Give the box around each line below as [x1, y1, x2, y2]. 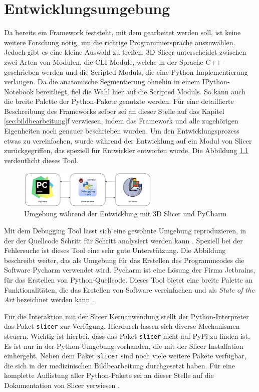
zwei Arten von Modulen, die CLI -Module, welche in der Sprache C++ [4, 56, 222, 67]
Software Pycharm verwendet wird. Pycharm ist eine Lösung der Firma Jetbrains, [4, 265, 255, 275]
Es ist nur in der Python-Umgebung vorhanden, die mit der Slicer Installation [4, 340, 243, 351]
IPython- [202, 76, 230, 87]
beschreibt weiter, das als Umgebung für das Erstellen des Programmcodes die [4, 254, 244, 265]
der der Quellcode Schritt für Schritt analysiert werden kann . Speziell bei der [4, 235, 243, 245]
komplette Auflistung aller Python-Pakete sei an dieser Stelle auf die [4, 370, 214, 380]
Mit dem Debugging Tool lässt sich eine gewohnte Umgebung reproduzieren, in [4, 225, 246, 235]
